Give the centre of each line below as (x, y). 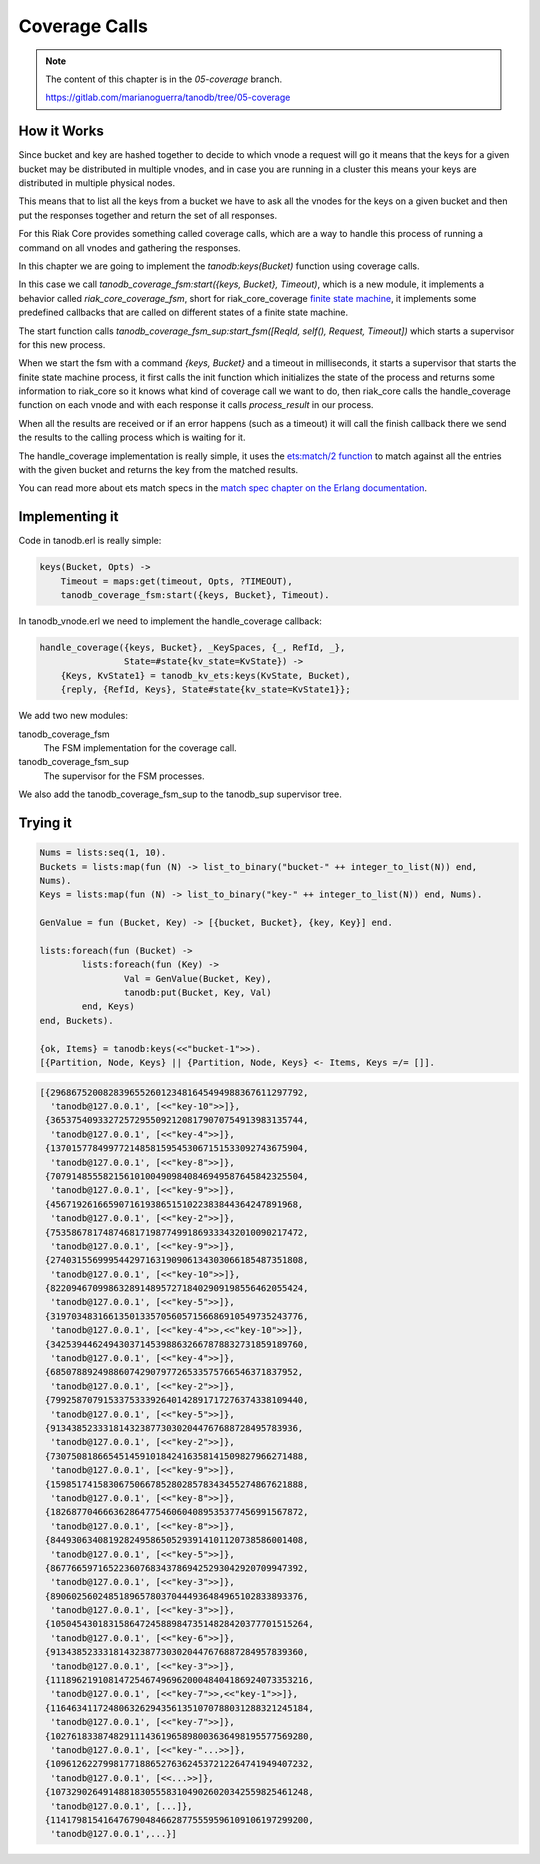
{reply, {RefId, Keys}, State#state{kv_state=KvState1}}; (205, 689)
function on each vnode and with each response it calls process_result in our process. (196, 405)
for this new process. (62, 344)
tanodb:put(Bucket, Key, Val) (197, 993)
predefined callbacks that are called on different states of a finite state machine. (183, 312)
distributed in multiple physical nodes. (96, 183)
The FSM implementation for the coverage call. (140, 748)
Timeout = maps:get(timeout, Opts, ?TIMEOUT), (177, 581)
